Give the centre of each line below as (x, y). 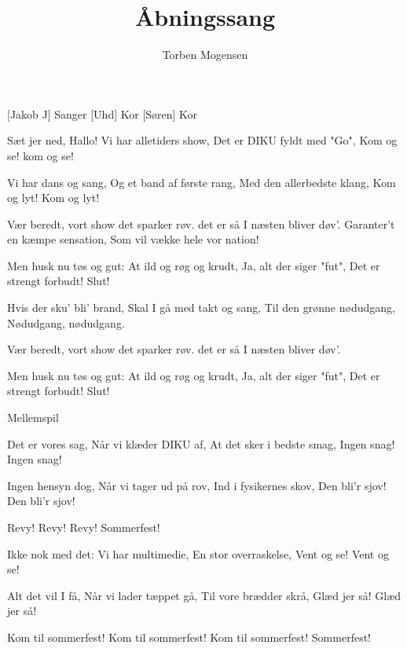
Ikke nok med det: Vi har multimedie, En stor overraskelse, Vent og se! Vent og (198, 553)
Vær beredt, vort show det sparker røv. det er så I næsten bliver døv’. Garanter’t (201, 223)
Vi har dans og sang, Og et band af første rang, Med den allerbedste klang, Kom (202, 182)
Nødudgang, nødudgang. (66, 322)
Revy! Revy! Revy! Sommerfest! (84, 527)
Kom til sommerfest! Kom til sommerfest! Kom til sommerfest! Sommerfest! (189, 637)
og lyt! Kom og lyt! (53, 198)
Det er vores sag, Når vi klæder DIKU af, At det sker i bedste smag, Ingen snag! (201, 443)
